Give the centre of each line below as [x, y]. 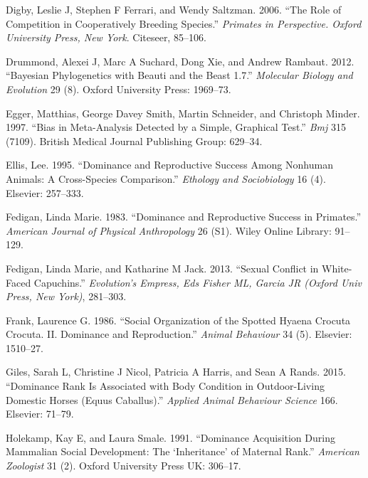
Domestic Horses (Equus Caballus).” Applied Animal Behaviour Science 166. [172, 399]
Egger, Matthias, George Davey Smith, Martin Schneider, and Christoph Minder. [183, 113]
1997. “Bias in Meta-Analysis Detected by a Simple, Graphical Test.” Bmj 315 [176, 127]
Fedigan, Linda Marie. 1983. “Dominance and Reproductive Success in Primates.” [184, 217]
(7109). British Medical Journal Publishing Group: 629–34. [134, 140]
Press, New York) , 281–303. [66, 296]
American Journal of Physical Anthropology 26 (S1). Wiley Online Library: [169, 230]
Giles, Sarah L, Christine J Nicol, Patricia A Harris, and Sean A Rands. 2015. [176, 372]
